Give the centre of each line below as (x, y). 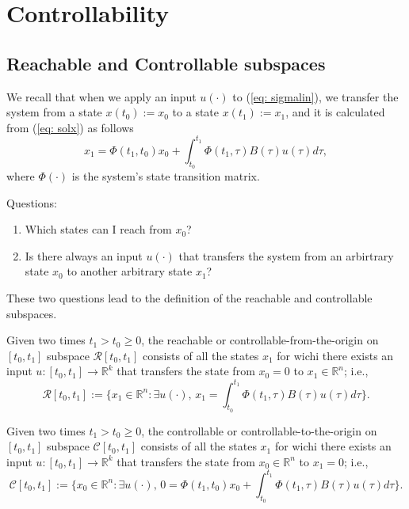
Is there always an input (84, 255)
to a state (196, 112)
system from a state (54, 112)
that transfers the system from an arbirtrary (286, 255)
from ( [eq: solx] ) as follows (70, 127)
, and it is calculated (335, 112)
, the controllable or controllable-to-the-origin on (259, 430)
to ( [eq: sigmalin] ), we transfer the (315, 96)
